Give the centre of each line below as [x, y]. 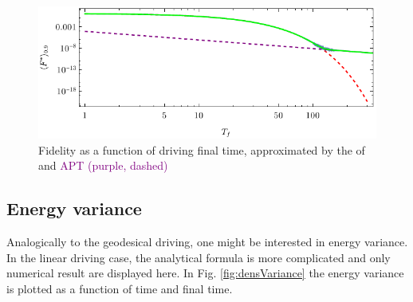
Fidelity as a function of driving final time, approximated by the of [202, 149]
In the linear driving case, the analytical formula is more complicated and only [199, 257]
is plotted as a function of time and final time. [120, 288]
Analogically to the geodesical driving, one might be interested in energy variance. [207, 242]
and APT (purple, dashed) [103, 165]
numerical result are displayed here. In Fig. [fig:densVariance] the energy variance [205, 273]
